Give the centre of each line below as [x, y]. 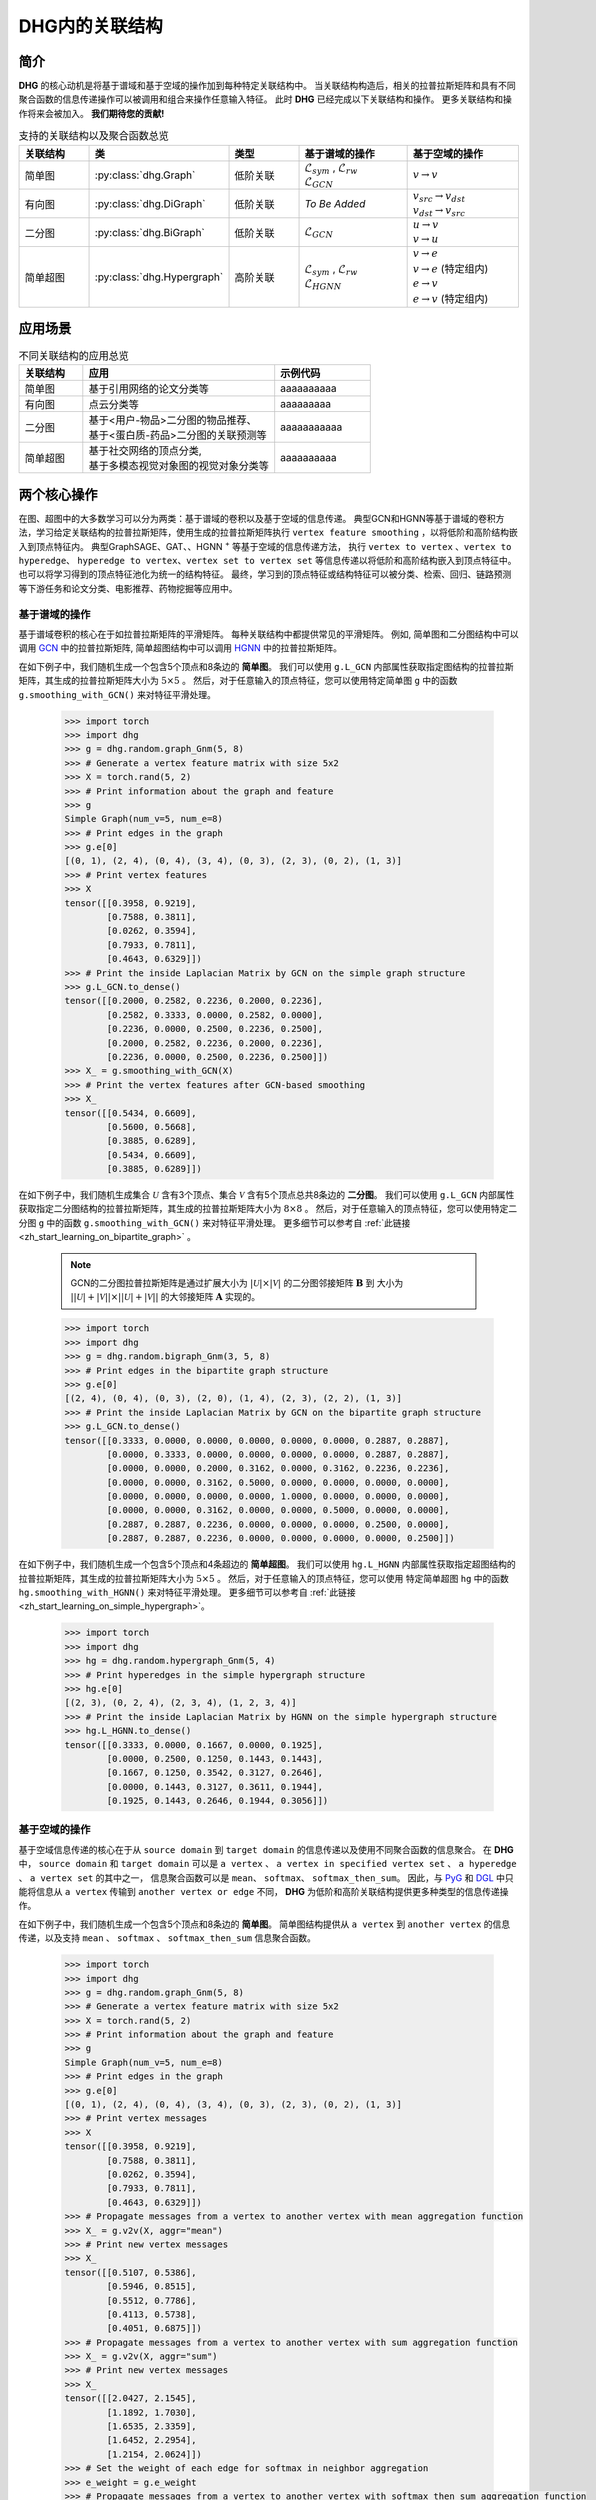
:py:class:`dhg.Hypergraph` [159, 277]
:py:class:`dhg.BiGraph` [149, 232]
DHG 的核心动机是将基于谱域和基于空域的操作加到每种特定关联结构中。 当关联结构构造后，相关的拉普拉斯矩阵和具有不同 [267, 86]
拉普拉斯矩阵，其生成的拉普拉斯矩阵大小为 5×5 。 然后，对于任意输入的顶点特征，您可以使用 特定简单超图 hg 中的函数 [264, 1578]
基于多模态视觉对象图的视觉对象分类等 [179, 466]
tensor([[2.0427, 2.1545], [130, 2398]
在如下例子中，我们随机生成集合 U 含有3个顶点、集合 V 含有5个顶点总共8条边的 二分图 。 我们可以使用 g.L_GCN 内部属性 [266, 1195]
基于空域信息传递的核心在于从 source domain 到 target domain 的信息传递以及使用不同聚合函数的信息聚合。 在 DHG [266, 1849]
